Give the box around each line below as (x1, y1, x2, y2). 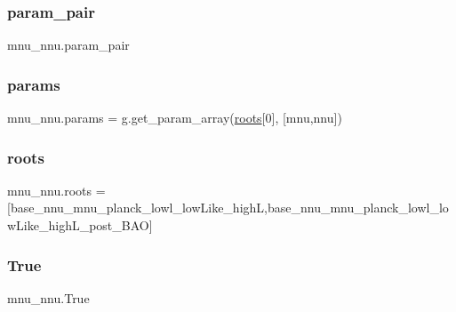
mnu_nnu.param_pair (7, 36, 130, 54)
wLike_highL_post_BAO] (7, 216, 153, 235)
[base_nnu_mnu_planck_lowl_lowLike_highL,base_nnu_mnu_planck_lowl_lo (7, 198, 449, 217)
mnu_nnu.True (7, 288, 90, 307)
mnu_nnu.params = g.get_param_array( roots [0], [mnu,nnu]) (7, 108, 342, 127)
